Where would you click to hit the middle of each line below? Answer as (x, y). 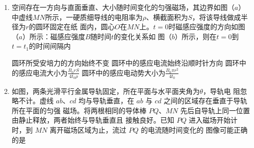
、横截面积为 (167, 17)
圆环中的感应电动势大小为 (124, 72)
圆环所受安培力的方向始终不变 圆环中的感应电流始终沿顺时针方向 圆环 (126, 62)
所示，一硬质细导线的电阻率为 (94, 17)
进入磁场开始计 (213, 120)
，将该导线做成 (216, 17)
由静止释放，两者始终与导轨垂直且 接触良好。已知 (93, 120)
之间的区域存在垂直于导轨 (206, 101)
